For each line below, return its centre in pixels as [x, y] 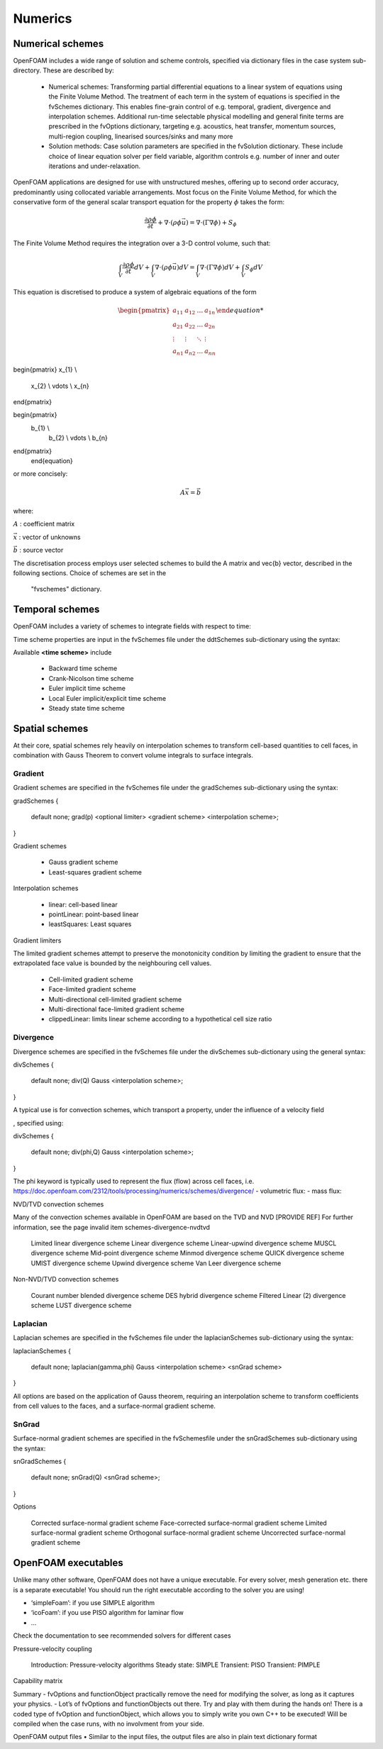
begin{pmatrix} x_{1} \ [45, 370]
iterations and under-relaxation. [95, 166]
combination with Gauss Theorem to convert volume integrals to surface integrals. [133, 755]
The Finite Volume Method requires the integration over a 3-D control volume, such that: [142, 243]
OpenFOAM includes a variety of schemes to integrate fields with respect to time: [132, 626]
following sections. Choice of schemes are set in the [90, 573]
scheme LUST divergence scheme [81, 1305]
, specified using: [38, 1123]
